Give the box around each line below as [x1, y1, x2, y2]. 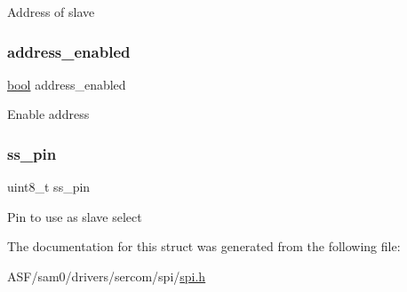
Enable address [7, 105, 90, 123]
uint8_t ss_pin [7, 178, 91, 196]
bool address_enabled [7, 75, 126, 93]
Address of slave [7, 3, 95, 20]
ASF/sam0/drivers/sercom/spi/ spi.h [7, 267, 206, 285]
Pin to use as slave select [7, 207, 142, 225]
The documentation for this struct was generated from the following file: [7, 237, 401, 256]
